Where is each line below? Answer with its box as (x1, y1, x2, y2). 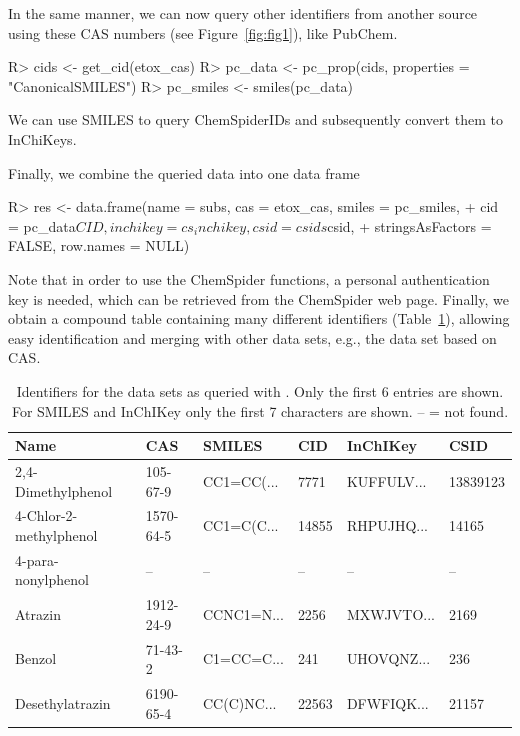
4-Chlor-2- (15, 505, 78, 526)
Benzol (15, 648, 57, 669)
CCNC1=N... (202, 604, 284, 625)
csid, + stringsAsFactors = (327, 215, 492, 236)
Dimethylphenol (15, 480, 113, 501)
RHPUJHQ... (346, 515, 428, 536)
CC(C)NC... (202, 692, 277, 713)
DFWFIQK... (346, 692, 429, 713)
